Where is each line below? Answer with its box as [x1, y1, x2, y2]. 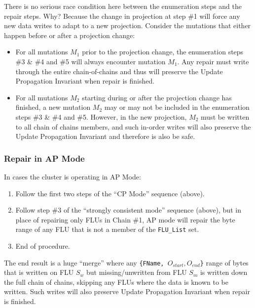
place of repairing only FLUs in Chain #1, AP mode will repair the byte [15, 214, 235, 224]
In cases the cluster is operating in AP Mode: [4, 171, 141, 181]
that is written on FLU [4, 267, 74, 277]
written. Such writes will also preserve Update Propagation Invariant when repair [4, 286, 250, 297]
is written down [200, 267, 248, 277]
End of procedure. [15, 240, 70, 251]
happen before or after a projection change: [4, 30, 135, 40]
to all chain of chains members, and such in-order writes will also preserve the [15, 121, 251, 132]
